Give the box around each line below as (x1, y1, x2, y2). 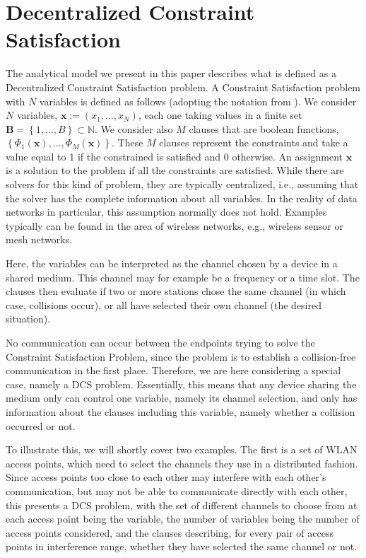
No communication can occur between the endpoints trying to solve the (6, 335, 315, 349)
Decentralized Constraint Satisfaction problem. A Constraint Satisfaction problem (6, 79, 361, 94)
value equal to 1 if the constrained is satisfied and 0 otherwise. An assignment (6, 149, 343, 163)
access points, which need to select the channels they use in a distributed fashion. (6, 455, 358, 470)
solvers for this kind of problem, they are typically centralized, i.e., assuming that (6, 177, 359, 192)
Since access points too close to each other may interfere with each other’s (6, 470, 326, 484)
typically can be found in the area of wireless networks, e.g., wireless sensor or (6, 218, 343, 233)
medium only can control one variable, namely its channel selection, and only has (6, 390, 358, 405)
